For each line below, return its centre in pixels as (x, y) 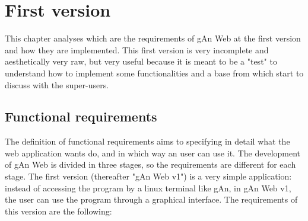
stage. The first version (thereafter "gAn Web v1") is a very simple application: (148, 176)
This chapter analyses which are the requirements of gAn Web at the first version (153, 38)
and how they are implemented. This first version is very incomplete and (137, 49)
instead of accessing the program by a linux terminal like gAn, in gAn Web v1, (148, 188)
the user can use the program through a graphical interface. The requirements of (151, 199)
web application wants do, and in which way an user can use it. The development (153, 153)
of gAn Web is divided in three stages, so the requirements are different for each (150, 164)
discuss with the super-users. (57, 84)
